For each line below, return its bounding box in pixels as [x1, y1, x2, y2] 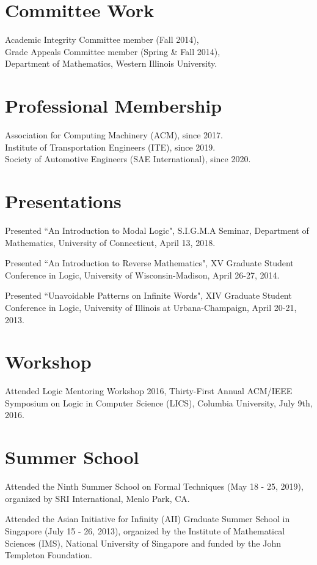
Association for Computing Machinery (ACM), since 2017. [5, 129, 223, 141]
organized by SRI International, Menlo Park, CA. [5, 492, 190, 504]
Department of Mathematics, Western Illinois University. [5, 57, 217, 70]
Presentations [5, 189, 122, 213]
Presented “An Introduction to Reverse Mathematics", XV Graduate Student [5, 256, 294, 269]
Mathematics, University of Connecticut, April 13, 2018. [5, 236, 216, 249]
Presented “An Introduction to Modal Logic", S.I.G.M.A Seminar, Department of [5, 223, 309, 236]
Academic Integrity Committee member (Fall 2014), [5, 33, 199, 46]
